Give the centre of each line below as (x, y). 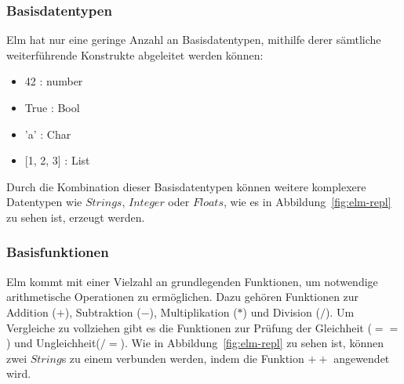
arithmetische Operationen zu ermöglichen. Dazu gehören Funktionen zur (183, 297)
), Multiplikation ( (193, 312)
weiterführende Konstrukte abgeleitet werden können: (135, 54)
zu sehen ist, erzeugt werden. (76, 217)
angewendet (362, 358)
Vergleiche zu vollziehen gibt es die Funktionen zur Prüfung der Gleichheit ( (189, 327)
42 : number (54, 81)
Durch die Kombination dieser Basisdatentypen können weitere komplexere (186, 186)
